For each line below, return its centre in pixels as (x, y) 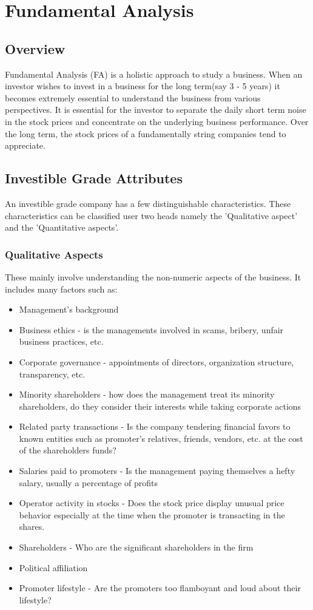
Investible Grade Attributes (94, 178)
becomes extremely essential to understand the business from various (133, 97)
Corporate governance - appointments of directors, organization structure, (156, 361)
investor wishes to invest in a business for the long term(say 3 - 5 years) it (143, 86)
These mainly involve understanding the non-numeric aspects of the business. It (153, 276)
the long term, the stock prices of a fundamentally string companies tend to (146, 133)
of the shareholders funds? (68, 450)
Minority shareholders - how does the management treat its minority (147, 394)
